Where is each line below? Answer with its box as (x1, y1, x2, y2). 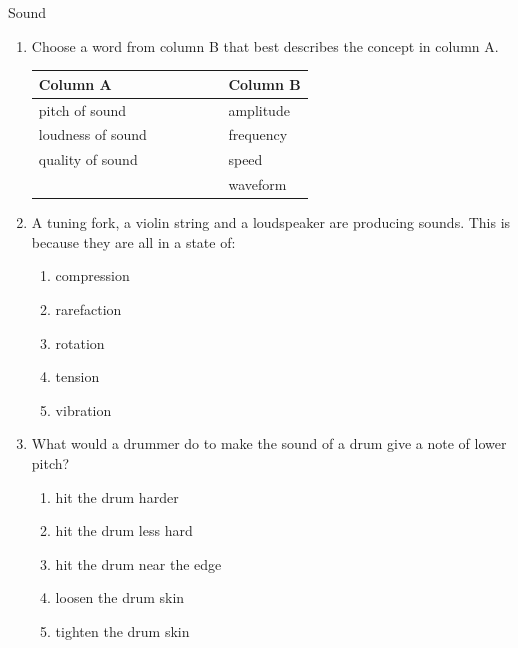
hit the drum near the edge (55, 553, 222, 574)
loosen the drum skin (55, 587, 185, 608)
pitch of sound (38, 99, 127, 120)
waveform (228, 174, 287, 195)
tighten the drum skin (55, 620, 190, 641)
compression (55, 265, 130, 286)
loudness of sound (38, 124, 147, 145)
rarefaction (55, 298, 122, 319)
